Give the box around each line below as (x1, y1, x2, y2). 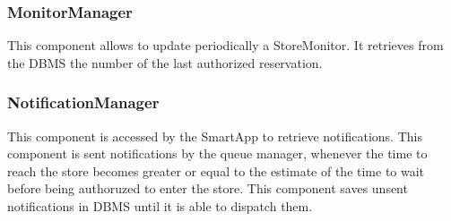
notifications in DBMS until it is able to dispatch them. (7, 197, 313, 215)
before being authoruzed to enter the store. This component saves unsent (7, 179, 408, 198)
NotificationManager (7, 91, 160, 114)
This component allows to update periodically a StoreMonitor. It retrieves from (7, 36, 444, 55)
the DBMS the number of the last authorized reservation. (7, 53, 323, 72)
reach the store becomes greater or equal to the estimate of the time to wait (7, 161, 425, 180)
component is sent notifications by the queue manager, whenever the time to (7, 144, 428, 163)
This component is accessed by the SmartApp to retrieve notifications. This (7, 126, 422, 145)
